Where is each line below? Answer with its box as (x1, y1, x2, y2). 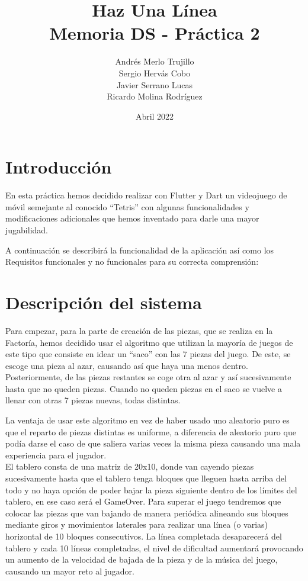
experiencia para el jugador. (5, 448, 107, 461)
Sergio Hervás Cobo (118, 66, 191, 79)
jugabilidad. (5, 224, 48, 236)
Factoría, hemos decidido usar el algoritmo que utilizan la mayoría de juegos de (5, 336, 293, 348)
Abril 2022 (135, 110, 174, 122)
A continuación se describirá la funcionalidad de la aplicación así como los (5, 243, 274, 256)
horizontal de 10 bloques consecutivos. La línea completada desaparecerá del (5, 530, 282, 542)
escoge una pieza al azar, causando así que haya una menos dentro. (5, 359, 248, 371)
